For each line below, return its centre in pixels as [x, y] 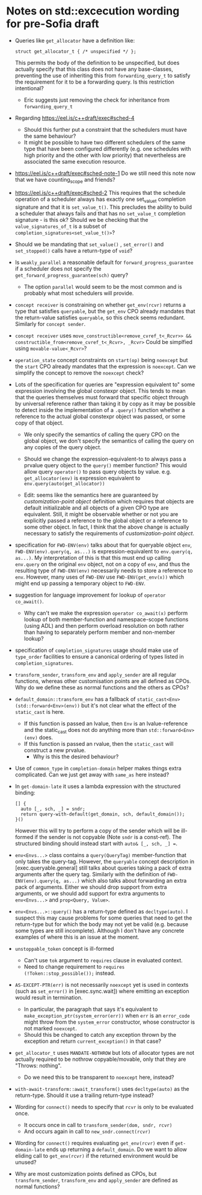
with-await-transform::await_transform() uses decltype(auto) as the [102, 1089]
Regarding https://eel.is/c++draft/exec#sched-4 [75, 118]
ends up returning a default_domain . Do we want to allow [117, 1149]
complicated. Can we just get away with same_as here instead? [92, 775]
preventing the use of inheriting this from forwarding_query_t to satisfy [103, 75]
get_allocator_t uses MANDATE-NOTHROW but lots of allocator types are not [105, 1053]
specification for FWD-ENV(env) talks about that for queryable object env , [103, 545]
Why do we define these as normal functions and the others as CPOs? [102, 687]
